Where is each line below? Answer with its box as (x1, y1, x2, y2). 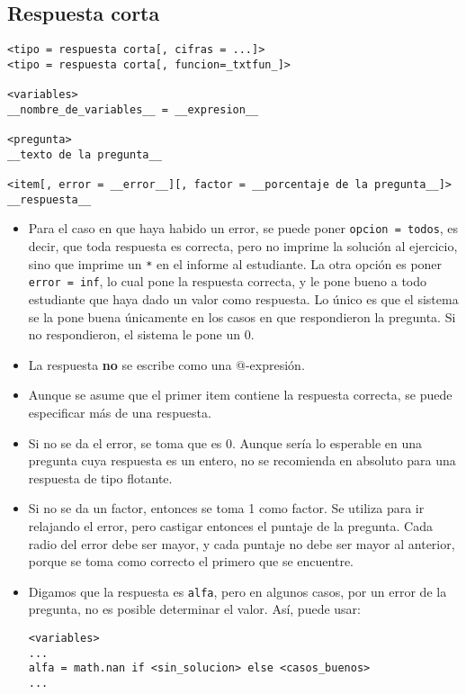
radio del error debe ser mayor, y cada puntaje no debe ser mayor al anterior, (28, 534, 455, 553)
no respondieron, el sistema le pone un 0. (28, 325, 255, 344)
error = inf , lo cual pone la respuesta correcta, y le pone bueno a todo (28, 272, 427, 291)
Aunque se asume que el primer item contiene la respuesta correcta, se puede (28, 385, 453, 404)
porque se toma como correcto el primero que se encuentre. (28, 552, 354, 571)
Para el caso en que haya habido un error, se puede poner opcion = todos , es (28, 219, 459, 238)
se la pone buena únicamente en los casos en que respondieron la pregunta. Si (28, 307, 456, 326)
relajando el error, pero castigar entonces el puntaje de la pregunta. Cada (28, 516, 434, 535)
